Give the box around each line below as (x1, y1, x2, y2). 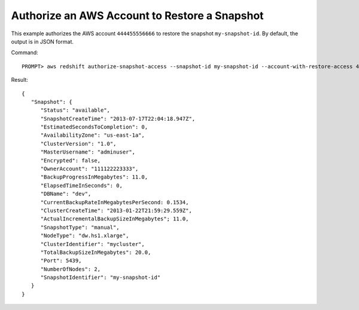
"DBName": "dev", (40, 191, 92, 197)
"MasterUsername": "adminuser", (40, 149, 136, 155)
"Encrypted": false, (40, 157, 101, 164)
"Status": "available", (40, 107, 111, 113)
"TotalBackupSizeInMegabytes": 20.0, (40, 248, 151, 256)
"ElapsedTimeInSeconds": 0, (40, 182, 123, 189)
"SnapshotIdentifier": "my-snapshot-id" (40, 274, 161, 281)
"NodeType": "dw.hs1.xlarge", (40, 232, 129, 239)
